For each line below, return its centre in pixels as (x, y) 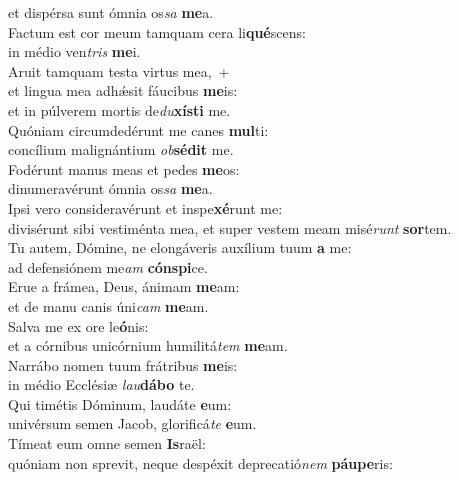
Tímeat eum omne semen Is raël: (107, 443)
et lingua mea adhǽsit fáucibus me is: (123, 90)
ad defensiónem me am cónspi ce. (108, 266)
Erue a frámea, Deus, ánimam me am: (124, 286)
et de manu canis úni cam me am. (108, 305)
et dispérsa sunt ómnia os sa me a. (111, 12)
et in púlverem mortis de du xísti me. (119, 109)
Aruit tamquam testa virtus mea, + (119, 70)
